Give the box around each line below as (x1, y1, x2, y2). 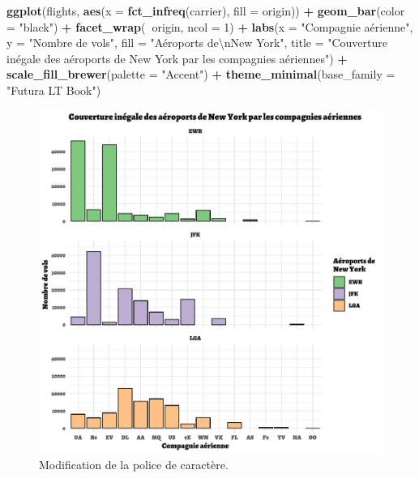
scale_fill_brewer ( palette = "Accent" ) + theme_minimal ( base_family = (6, 66, 395, 83)
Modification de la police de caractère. (39, 456, 229, 473)
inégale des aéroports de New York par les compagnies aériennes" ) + (6, 49, 348, 66)
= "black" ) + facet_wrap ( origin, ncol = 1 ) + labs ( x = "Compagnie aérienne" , (6, 18, 413, 35)
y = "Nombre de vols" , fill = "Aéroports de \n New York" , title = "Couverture (6, 34, 388, 51)
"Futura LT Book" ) (6, 81, 101, 98)
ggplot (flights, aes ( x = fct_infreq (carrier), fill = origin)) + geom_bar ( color (6, 2, 405, 19)
